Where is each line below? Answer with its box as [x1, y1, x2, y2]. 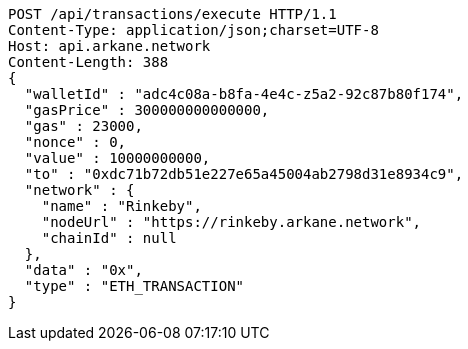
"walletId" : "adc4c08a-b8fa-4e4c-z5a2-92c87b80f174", [24, 86, 464, 102]
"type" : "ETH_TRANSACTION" [24, 278, 245, 294]
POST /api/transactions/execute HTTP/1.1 [8, 6, 337, 22]
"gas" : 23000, [24, 118, 143, 134]
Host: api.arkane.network [8, 38, 211, 54]
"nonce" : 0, [24, 134, 127, 150]
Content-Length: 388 [8, 54, 169, 70]
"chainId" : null [41, 230, 177, 246]
